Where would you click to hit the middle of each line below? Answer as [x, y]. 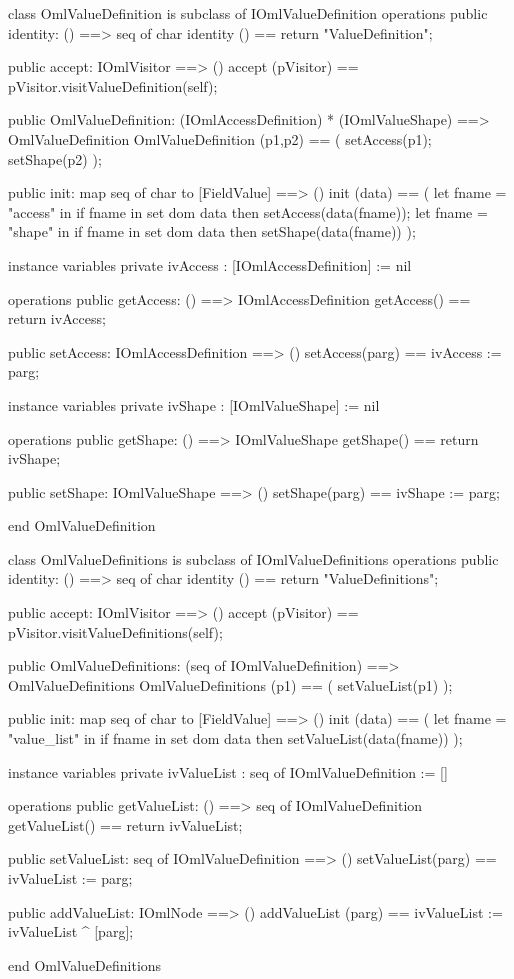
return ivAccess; [57, 318]
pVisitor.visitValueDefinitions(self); [115, 631]
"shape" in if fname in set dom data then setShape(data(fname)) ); [212, 231]
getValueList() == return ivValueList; [125, 824]
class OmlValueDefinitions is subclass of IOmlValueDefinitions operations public [253, 558]
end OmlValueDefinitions [85, 964]
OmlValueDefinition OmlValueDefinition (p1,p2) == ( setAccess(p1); [220, 138]
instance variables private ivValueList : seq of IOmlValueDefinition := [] [228, 771]
